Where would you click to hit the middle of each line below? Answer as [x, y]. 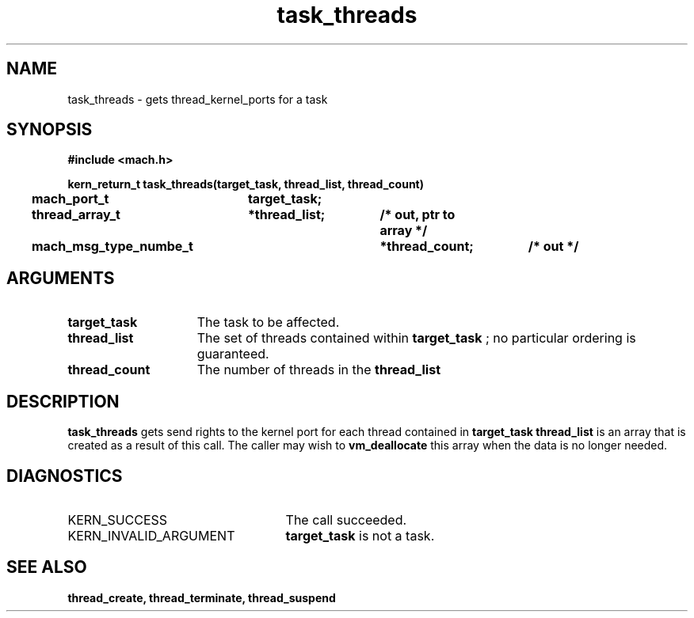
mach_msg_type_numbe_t [112, 246]
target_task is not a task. [360, 535]
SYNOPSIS [50, 130]
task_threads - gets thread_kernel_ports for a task [198, 99]
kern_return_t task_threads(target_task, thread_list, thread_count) [246, 184]
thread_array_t [76, 215]
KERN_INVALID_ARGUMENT [151, 535]
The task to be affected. [268, 322]
